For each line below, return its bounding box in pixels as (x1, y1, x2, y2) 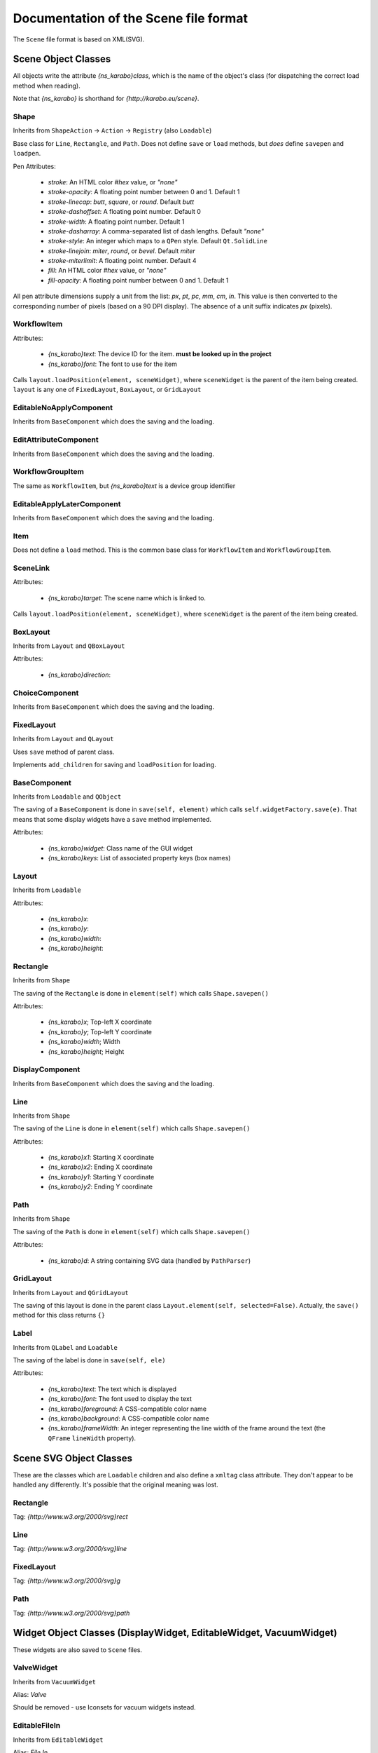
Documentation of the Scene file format (13, 11, 248, 26)
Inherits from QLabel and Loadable (13, 1343, 118, 1351)
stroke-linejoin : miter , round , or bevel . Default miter (48, 246, 195, 255)
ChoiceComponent (13, 688, 79, 698)
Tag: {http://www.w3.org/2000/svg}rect (13, 1512, 129, 1521)
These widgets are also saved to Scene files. (13, 1645, 143, 1654)
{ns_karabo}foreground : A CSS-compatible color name (48, 1405, 206, 1413)
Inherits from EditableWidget (13, 1735, 104, 1744)
